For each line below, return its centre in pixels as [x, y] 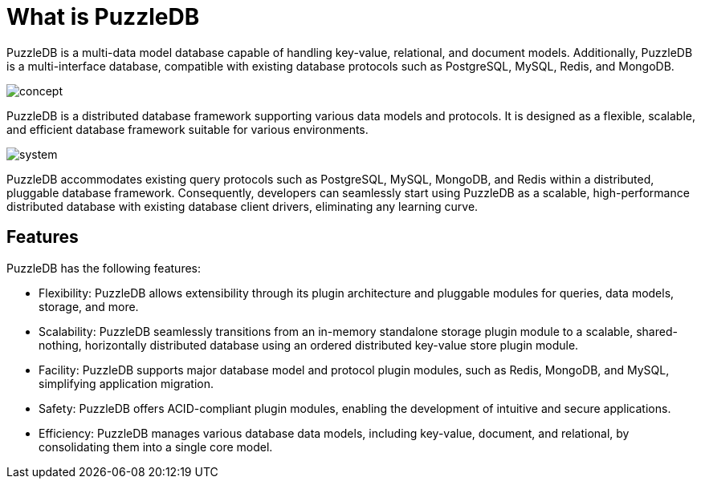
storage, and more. [89, 306]
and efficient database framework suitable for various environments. [187, 129]
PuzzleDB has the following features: [104, 268]
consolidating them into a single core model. [156, 447]
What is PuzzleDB [103, 17]
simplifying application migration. [126, 383]
